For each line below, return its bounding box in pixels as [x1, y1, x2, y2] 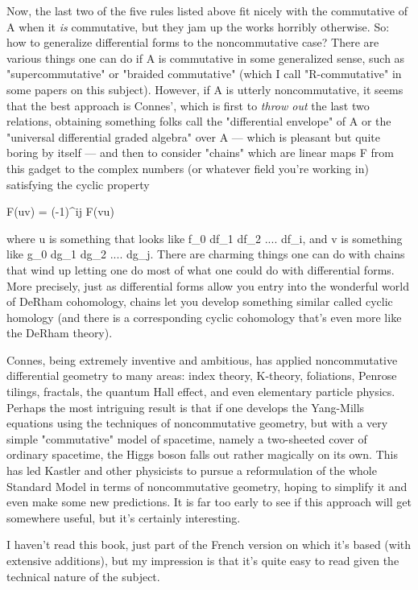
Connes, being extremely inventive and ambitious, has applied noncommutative [6, 351, 398, 368]
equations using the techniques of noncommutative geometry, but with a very [6, 415, 388, 431]
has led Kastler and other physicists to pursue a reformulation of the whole [6, 462, 377, 479]
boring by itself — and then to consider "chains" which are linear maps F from [6, 144, 394, 161]
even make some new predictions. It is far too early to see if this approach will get [6, 493, 412, 510]
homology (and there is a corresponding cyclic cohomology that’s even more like [6, 308, 402, 325]
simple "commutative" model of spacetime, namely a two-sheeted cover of [6, 430, 367, 447]
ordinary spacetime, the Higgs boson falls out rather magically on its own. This [6, 446, 398, 463]
